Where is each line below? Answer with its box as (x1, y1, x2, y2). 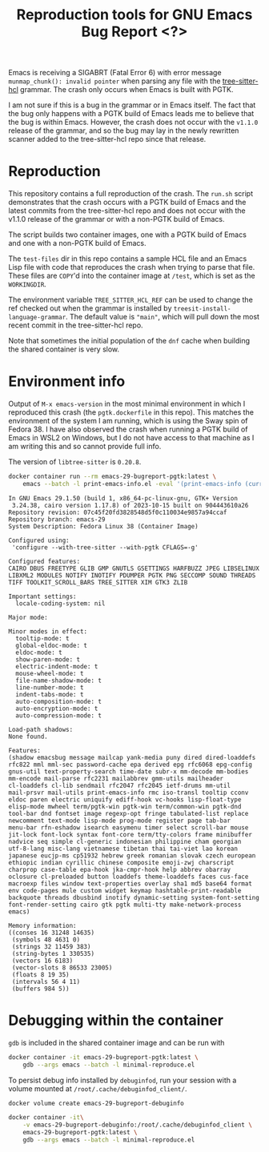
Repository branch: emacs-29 (8, 515, 106, 524)
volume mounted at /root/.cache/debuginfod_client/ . (8, 1083, 187, 1094)
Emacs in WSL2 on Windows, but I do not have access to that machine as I (8, 433, 255, 443)
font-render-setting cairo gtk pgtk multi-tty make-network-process (8, 901, 242, 909)
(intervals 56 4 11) (11, 977, 81, 985)
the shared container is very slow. (8, 344, 120, 354)
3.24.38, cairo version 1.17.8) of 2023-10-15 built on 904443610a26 (11, 501, 249, 509)
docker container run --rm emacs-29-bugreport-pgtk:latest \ (8, 472, 217, 481)
